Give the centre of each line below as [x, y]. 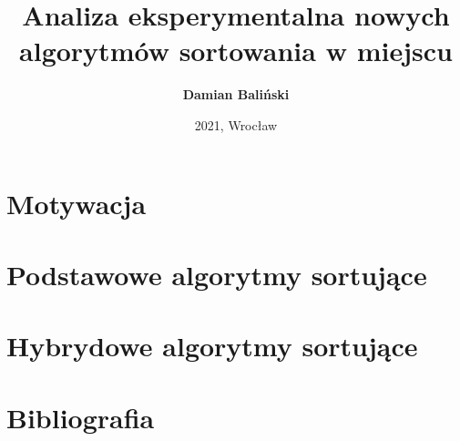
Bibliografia [81, 417]
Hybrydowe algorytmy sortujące [212, 346]
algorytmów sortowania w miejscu [236, 51]
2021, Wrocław [236, 124]
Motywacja [77, 203]
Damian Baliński [236, 94]
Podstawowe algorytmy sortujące [217, 274]
